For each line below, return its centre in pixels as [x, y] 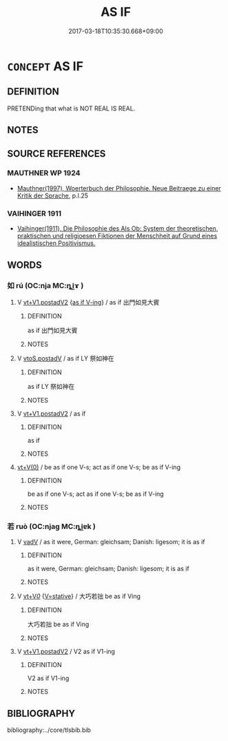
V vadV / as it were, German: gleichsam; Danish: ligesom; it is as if [111, 542]
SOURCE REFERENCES [56, 154]
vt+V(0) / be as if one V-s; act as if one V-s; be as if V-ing [99, 467]
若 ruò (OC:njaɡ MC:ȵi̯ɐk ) [52, 526]
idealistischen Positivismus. [56, 243]
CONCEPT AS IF [45, 66]
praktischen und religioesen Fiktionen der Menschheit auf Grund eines [117, 236]
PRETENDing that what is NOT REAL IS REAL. [71, 108]
